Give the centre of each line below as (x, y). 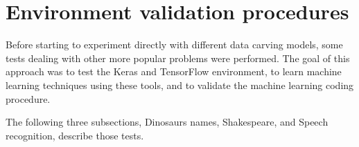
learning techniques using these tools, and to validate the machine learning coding (180, 85)
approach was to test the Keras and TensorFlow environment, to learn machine (174, 71)
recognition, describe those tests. (75, 135)
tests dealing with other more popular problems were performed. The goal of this (178, 58)
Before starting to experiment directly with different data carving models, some (174, 45)
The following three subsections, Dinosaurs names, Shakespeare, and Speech (167, 122)
